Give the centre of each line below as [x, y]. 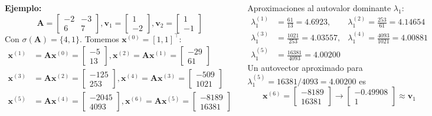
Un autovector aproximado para [305, 68]
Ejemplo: [23, 8]
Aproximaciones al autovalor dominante [319, 8]
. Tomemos [99, 38]
